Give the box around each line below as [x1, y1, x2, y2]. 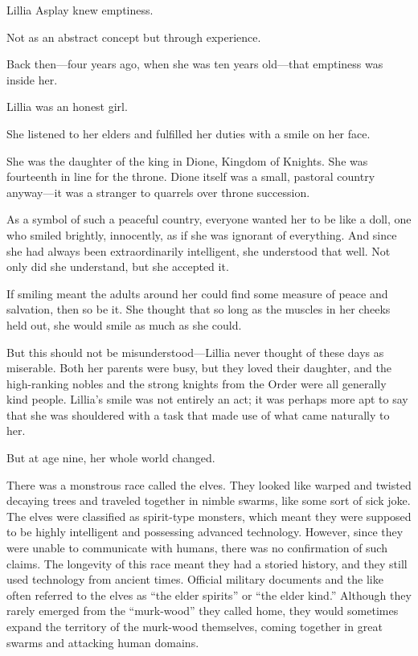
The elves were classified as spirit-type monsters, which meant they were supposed [6, 507, 412, 524]
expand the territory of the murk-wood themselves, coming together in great [6, 618, 383, 634]
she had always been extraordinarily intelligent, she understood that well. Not [6, 242, 391, 259]
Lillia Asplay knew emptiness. [6, 2, 154, 18]
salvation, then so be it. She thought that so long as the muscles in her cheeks [6, 301, 391, 318]
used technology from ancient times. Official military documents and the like [6, 571, 383, 588]
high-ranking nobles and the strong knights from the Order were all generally [6, 375, 387, 392]
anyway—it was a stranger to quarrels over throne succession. [6, 183, 310, 200]
